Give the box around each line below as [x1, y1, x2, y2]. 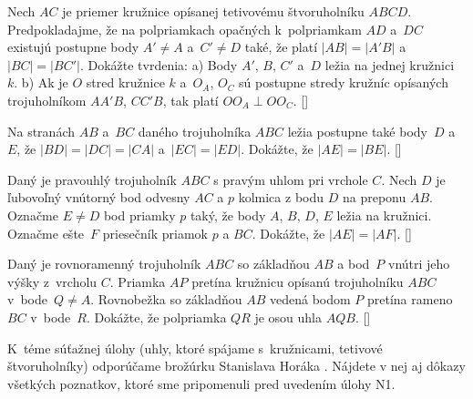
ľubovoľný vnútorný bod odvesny [7, 188, 190, 207]
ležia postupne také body [287, 121, 427, 140]
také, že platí [244, 37, 318, 56]
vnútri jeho [387, 254, 450, 273]
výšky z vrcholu [7, 271, 98, 291]
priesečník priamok [102, 223, 208, 242]
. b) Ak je [14, 73, 68, 92]
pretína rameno [367, 290, 453, 309]
